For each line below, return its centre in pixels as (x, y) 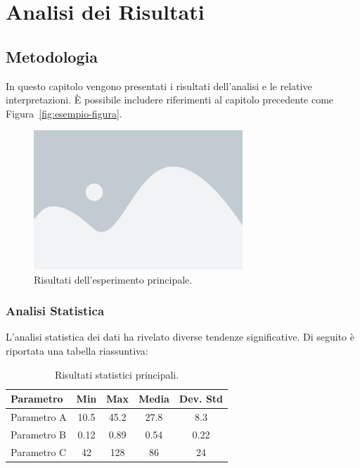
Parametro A (39, 417)
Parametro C (39, 451)
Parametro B (39, 434)
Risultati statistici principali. (117, 374)
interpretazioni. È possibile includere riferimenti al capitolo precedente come (170, 100)
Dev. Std (201, 399)
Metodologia (52, 56)
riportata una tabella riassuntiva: (77, 351)
